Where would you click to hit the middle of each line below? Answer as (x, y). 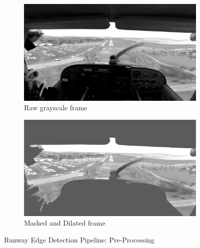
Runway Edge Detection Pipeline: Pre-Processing (79, 239)
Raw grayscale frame (56, 108)
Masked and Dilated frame (65, 223)
